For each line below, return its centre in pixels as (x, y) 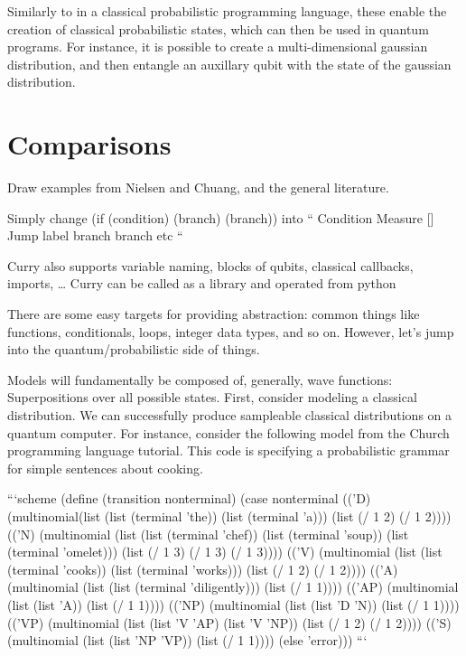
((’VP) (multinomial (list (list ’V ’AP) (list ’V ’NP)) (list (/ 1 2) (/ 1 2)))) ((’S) (229, 622)
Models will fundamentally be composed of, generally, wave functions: (200, 379)
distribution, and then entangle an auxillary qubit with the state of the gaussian (229, 64)
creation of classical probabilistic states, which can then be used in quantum (218, 28)
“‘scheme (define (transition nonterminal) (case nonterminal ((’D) (189, 498)
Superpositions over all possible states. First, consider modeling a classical (212, 397)
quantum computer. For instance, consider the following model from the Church (228, 432)
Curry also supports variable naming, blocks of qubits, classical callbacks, (210, 265)
